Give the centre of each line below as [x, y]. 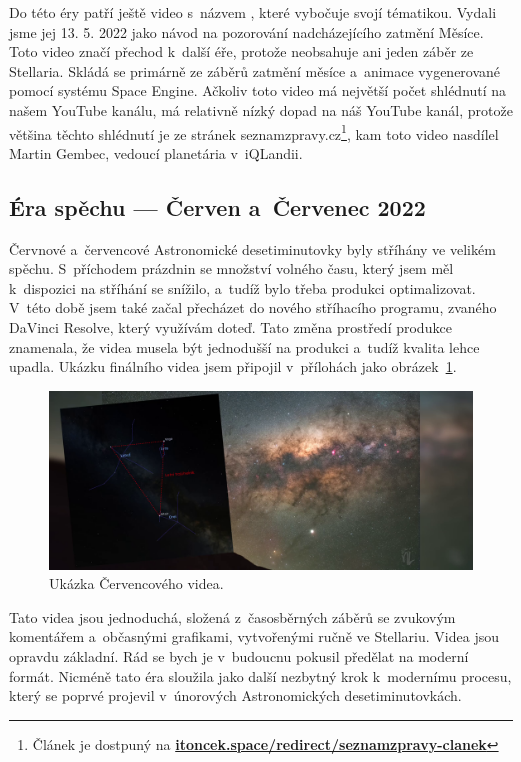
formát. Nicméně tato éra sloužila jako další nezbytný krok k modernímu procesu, [260, 675]
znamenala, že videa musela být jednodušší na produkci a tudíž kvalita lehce [244, 346]
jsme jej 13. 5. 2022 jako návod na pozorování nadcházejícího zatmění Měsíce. [246, 31]
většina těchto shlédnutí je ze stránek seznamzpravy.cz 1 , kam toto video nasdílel [254, 132]
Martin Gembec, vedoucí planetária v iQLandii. [156, 152]
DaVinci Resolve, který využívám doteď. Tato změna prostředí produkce [230, 326]
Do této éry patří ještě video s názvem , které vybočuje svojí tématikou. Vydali [253, 12]
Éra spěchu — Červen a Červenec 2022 [217, 206]
